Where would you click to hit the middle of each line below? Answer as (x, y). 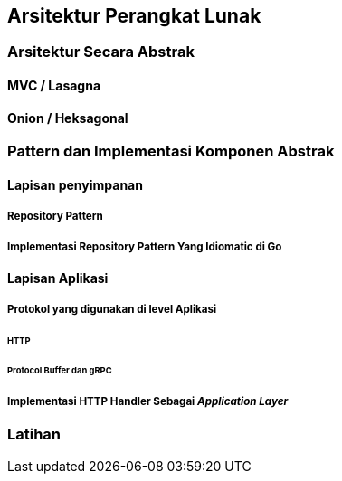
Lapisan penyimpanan (75, 184)
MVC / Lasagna (54, 86)
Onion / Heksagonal (68, 118)
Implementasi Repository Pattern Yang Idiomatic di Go (145, 246)
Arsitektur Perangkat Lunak (134, 16)
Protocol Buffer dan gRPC (60, 371)
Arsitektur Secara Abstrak (101, 52)
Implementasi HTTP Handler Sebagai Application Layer (148, 401)
